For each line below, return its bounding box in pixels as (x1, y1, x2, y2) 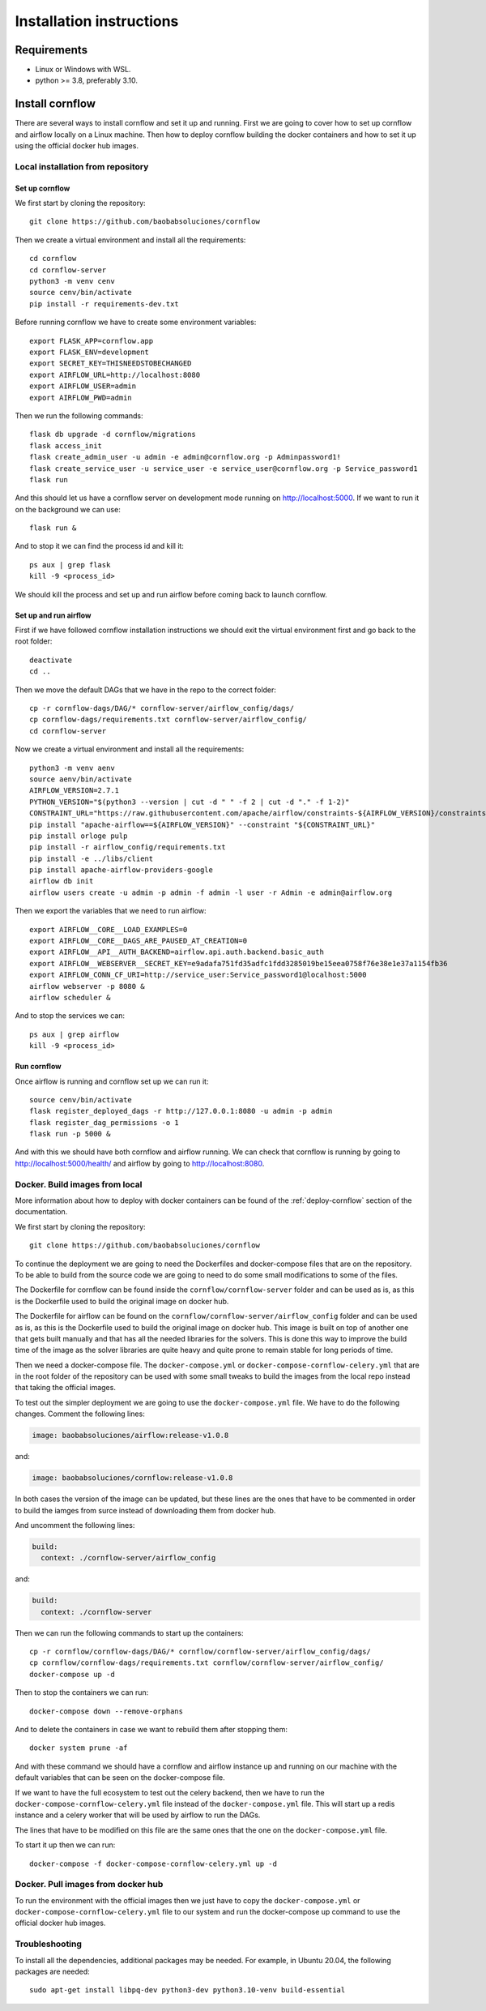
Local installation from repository (15, 160, 149, 172)
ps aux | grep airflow (29, 1029, 120, 1039)
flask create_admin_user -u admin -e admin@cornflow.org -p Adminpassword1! (29, 452, 342, 462)
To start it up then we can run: (15, 1840, 116, 1850)
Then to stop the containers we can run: (15, 1688, 149, 1697)
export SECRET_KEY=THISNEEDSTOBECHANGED (29, 359, 192, 368)
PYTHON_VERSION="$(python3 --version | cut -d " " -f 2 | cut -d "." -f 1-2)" (29, 797, 350, 807)
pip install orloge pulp (29, 831, 128, 841)
